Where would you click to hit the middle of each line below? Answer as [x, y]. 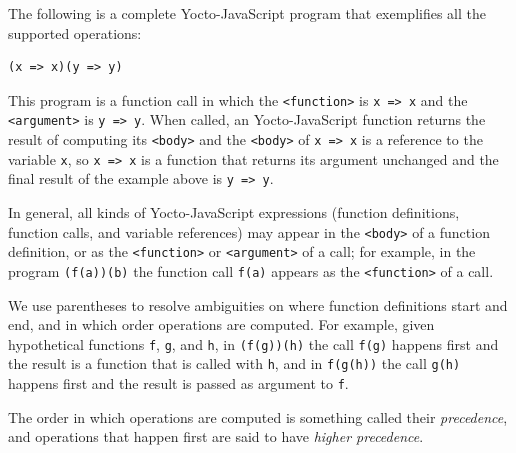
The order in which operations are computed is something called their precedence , [258, 416]
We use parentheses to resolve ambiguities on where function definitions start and [258, 304]
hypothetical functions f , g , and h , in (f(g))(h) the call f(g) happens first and [253, 343]
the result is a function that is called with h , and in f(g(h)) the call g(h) [234, 363]
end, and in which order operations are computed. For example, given [221, 324]
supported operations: [75, 32]
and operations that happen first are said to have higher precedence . [216, 436]
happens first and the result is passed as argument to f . [178, 383]
